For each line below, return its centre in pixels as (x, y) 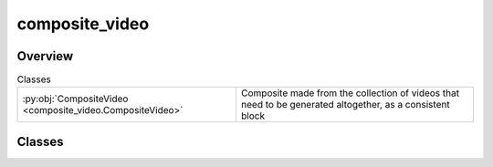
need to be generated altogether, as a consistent (346, 105)
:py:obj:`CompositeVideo (75, 99)
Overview (45, 56)
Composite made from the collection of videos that (350, 93)
